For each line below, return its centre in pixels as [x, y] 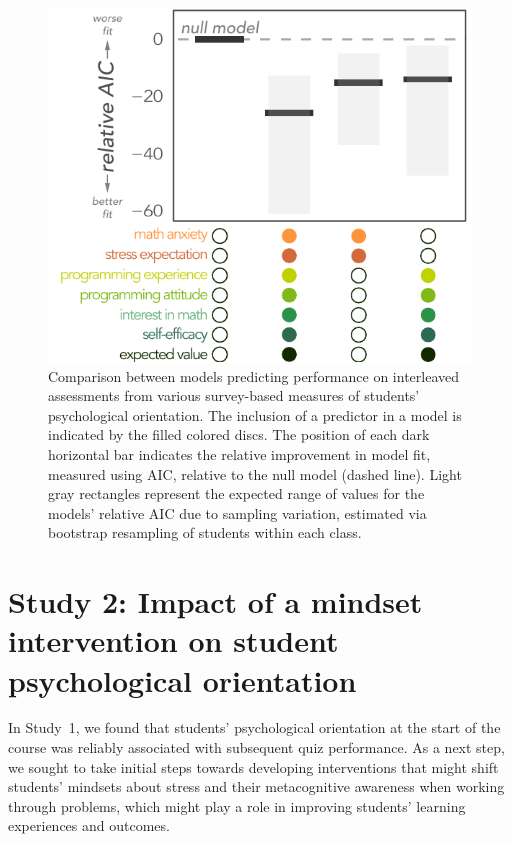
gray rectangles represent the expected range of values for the [236, 493]
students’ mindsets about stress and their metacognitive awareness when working [256, 786]
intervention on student [173, 640]
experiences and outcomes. [89, 825]
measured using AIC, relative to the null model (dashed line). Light [255, 473]
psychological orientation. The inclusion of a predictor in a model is [255, 414]
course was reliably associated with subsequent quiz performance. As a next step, [256, 747]
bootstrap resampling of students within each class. [205, 532]
